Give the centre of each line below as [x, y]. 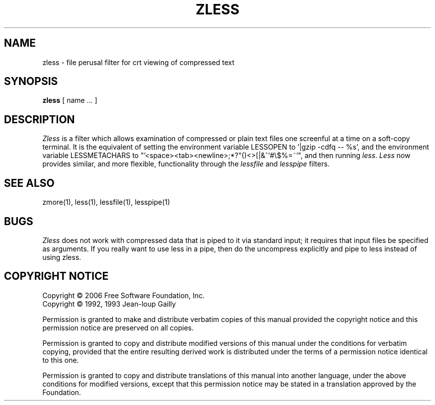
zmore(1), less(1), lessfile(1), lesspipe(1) [106, 202]
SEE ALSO [29, 183]
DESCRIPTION [39, 119]
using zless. [62, 257]
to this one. [61, 360]
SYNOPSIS [31, 81]
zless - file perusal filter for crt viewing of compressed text [139, 62]
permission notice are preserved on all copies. [118, 327]
